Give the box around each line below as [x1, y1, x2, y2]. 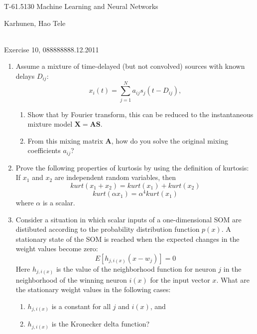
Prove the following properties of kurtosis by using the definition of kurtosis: [15, 162, 249, 172]
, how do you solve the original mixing [111, 135, 228, 146]
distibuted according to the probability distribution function [15, 224, 200, 234]
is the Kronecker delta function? [51, 319, 150, 329]
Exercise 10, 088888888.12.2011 [4, 44, 99, 54]
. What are [216, 274, 250, 285]
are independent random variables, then [54, 172, 176, 182]
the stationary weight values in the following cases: [15, 284, 171, 295]
